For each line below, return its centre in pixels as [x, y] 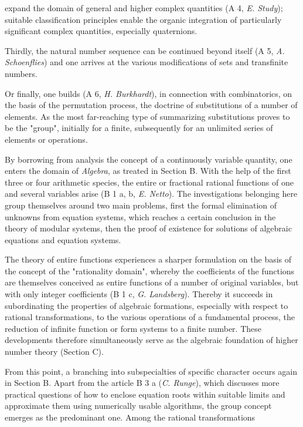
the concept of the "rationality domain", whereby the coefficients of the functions [150, 270]
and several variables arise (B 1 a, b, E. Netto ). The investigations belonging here [151, 194]
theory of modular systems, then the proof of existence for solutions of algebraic [148, 228]
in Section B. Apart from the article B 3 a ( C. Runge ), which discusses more [142, 383]
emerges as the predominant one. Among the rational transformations [130, 417]
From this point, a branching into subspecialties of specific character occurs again [151, 371]
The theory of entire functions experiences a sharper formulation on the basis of [148, 259]
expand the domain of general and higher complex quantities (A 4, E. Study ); [144, 8]
